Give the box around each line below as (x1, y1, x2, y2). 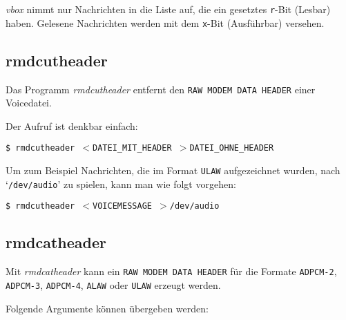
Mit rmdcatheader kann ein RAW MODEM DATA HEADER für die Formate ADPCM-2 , (6, 264, 337, 279)
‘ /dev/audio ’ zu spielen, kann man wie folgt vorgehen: (6, 176, 236, 191)
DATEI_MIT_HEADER (93, 143, 172, 153)
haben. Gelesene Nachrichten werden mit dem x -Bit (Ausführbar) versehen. (6, 15, 325, 30)
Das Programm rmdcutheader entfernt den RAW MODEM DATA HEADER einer (6, 82, 316, 96)
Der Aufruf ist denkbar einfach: (6, 118, 138, 133)
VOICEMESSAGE (93, 201, 152, 211)
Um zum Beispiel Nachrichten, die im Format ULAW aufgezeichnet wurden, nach (6, 163, 340, 178)
